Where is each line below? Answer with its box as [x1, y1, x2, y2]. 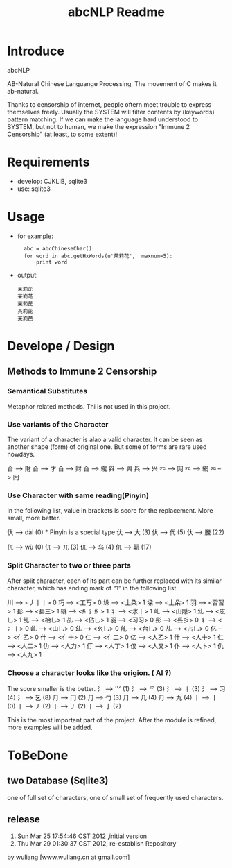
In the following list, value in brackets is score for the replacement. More [7, 507, 213, 515]
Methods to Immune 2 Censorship [7, 366, 157, 377]
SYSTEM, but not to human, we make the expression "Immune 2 [7, 122, 190, 130]
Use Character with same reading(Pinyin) [7, 491, 149, 500]
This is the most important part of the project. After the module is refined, [7, 715, 217, 724]
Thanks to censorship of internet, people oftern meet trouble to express [7, 100, 212, 108]
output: [17, 271, 38, 279]
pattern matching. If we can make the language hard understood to [7, 115, 199, 124]
